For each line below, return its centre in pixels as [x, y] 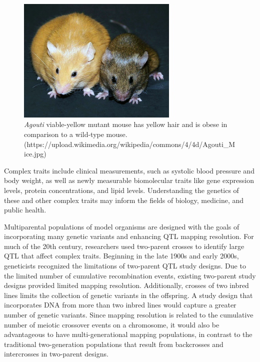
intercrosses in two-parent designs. [56, 354]
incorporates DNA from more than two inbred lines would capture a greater [120, 305]
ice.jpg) [35, 154]
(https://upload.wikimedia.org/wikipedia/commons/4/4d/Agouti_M [130, 144]
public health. [25, 210]
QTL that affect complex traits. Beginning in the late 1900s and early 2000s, [121, 256]
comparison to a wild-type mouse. [76, 134]
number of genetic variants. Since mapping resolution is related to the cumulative [129, 315]
